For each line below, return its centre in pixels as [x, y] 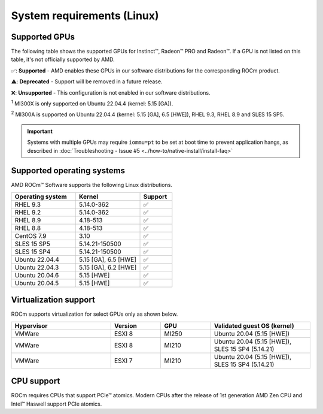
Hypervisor [31, 325]
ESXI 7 [123, 361]
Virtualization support [53, 300]
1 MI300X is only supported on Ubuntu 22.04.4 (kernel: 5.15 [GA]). [92, 103]
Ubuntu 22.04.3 [37, 267]
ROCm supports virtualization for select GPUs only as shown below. [95, 314]
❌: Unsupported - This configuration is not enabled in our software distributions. [111, 92]
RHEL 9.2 [28, 212]
